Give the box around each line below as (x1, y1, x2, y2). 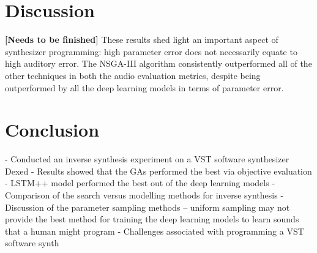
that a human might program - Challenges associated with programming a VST (5, 224, 304, 237)
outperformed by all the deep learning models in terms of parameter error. (5, 81, 284, 94)
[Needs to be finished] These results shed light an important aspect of (5, 33, 278, 46)
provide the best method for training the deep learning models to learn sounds (5, 213, 299, 225)
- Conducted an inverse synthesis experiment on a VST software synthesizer (5, 153, 289, 165)
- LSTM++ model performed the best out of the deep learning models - (5, 176, 275, 189)
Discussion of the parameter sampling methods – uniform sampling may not (5, 200, 290, 213)
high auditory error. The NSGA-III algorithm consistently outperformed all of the (5, 57, 312, 70)
